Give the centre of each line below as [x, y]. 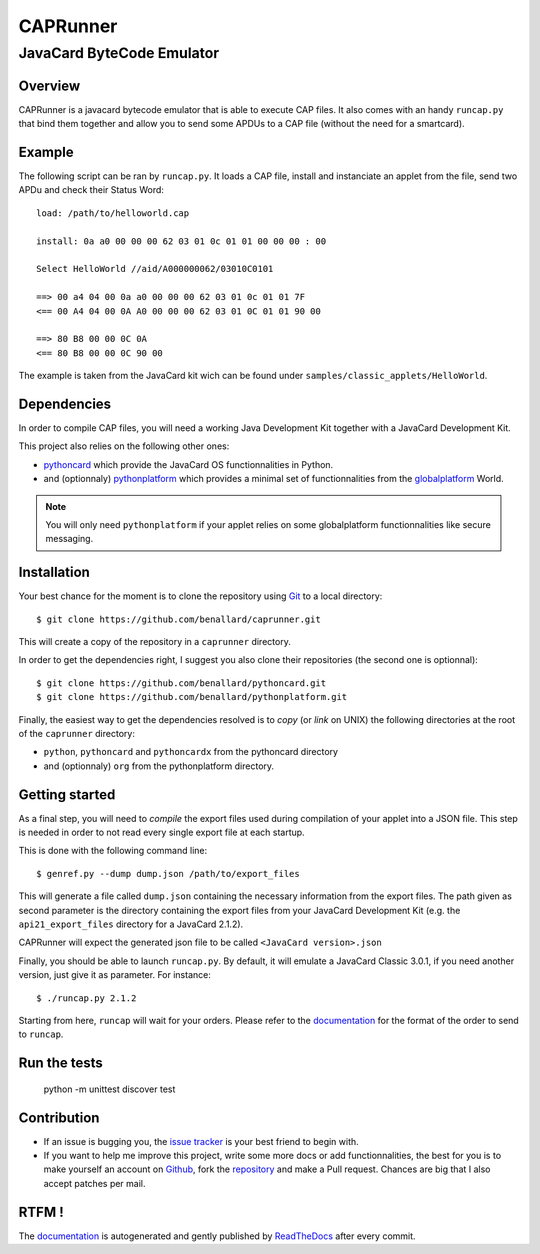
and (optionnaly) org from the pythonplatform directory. [159, 766]
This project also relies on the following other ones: [124, 446]
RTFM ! [41, 1211]
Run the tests [61, 1063]
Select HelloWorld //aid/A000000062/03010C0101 [155, 269]
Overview [49, 85]
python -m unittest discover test [109, 1089]
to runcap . [41, 1034]
